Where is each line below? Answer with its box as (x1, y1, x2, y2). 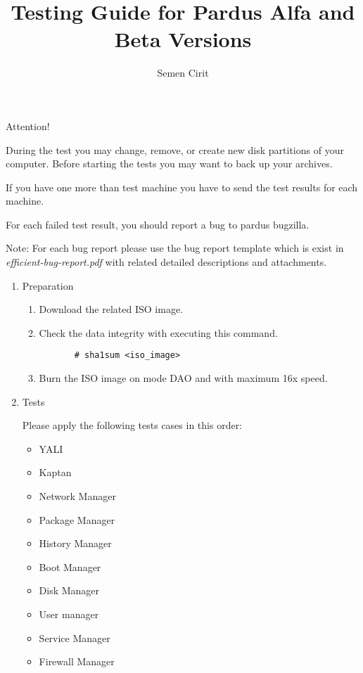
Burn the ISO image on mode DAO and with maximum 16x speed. (39, 371, 328, 385)
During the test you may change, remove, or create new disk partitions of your (6, 142, 344, 157)
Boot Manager (39, 559, 101, 574)
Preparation (22, 278, 74, 293)
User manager (39, 607, 99, 622)
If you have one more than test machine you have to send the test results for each (6, 179, 358, 194)
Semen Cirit (157, 65, 209, 80)
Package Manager (39, 512, 115, 527)
